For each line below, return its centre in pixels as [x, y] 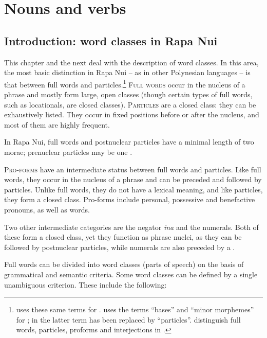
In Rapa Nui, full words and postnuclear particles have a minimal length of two [129, 142]
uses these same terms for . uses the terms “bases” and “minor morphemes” [135, 309]
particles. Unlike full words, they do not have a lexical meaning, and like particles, [133, 189]
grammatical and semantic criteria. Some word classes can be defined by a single [131, 274]
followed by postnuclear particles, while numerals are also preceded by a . [120, 247]
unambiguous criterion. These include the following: [85, 284]
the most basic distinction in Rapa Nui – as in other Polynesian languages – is [127, 72]
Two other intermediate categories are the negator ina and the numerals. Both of [131, 227]
